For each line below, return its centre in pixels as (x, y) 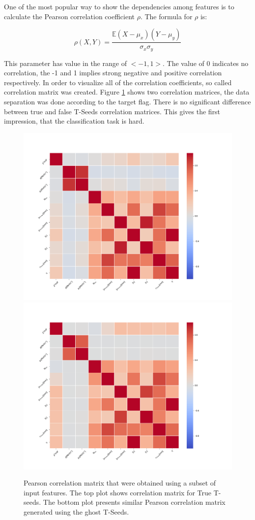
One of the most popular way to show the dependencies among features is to (119, 6)
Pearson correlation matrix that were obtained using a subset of (120, 483)
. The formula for (166, 16)
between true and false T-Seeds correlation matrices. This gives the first (112, 111)
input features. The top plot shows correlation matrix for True (117, 492)
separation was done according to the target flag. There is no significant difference (127, 102)
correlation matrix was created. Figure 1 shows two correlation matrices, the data (127, 92)
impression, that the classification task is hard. (74, 121)
